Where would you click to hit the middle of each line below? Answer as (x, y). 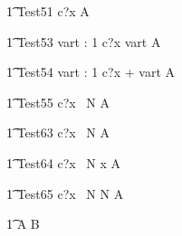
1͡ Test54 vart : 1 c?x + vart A (91, 72)
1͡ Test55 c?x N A (58, 102)
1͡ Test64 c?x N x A (64, 162)
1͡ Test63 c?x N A (58, 132)
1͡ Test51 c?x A (48, 11)
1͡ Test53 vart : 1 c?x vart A (84, 41)
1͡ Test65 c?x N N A (65, 193)
